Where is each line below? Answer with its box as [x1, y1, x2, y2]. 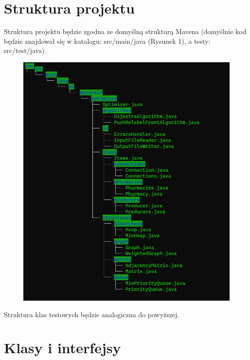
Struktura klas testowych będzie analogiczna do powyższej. [4, 309, 179, 319]
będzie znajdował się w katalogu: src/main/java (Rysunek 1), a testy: [4, 36, 211, 46]
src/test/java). [4, 45, 47, 55]
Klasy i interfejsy [4, 338, 121, 358]
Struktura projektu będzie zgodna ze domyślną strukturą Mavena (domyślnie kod [4, 26, 247, 36]
